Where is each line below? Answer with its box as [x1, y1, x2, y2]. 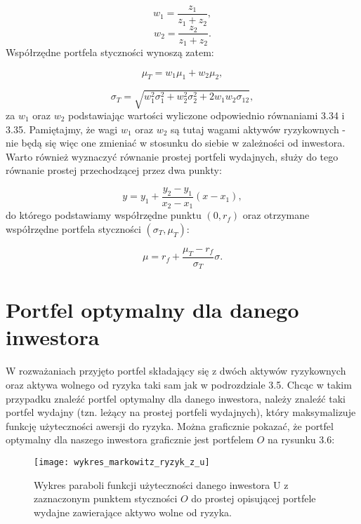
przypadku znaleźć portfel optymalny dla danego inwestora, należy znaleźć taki [6, 391, 346, 405]
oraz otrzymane [242, 208, 310, 222]
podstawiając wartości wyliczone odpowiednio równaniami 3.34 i [68, 107, 345, 122]
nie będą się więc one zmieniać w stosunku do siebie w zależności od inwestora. [6, 135, 346, 150]
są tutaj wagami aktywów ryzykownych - [171, 121, 346, 136]
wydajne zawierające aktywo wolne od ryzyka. [34, 504, 232, 519]
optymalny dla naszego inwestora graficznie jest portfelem [6, 432, 254, 447]
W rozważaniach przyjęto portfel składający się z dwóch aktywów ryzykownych [6, 363, 346, 378]
